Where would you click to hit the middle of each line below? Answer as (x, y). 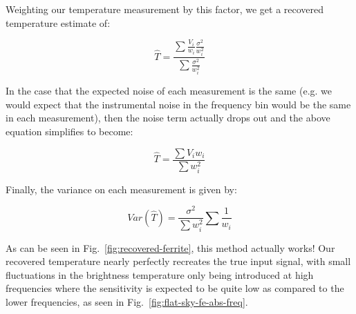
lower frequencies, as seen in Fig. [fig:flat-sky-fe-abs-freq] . (127, 301)
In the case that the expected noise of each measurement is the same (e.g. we (169, 91)
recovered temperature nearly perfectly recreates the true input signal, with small (178, 261)
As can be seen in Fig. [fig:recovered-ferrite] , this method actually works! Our (170, 247)
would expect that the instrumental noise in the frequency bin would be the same (178, 104)
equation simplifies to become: (69, 131)
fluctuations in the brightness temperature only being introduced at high (160, 274)
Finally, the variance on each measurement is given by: (121, 189)
